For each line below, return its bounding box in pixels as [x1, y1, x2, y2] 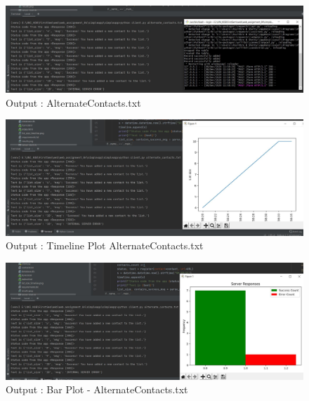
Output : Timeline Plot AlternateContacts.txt [6, 238, 204, 253]
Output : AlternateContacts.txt [6, 95, 141, 110]
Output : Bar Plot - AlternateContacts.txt [6, 382, 188, 397]
